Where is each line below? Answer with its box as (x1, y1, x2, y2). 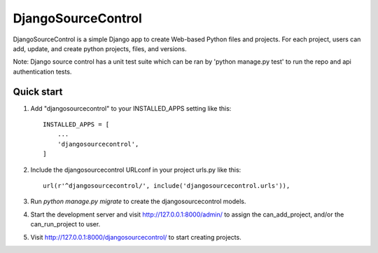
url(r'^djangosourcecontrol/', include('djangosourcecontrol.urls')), (43, 182, 290, 189)
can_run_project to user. (30, 220, 101, 228)
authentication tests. (13, 67, 72, 76)
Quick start (13, 86, 63, 97)
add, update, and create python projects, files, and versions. (13, 44, 187, 53)
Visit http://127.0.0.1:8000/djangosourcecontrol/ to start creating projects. (30, 233, 241, 241)
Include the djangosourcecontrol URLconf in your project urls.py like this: (30, 165, 241, 174)
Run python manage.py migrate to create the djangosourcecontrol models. (30, 197, 246, 206)
